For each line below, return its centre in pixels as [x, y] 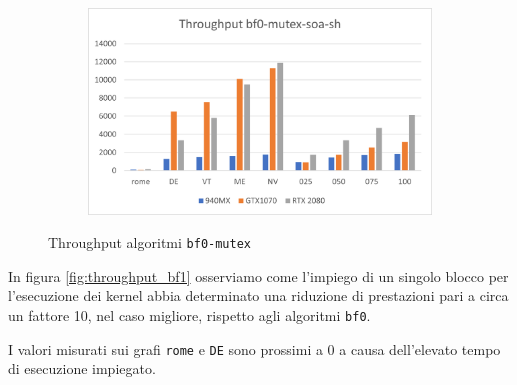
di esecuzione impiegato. [82, 368]
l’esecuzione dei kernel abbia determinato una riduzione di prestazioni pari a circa [258, 295]
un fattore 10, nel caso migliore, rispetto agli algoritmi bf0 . [189, 315]
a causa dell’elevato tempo [420, 348]
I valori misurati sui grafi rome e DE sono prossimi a [165, 348]
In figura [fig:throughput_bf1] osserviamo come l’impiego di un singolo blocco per [258, 275]
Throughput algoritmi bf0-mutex [149, 242]
